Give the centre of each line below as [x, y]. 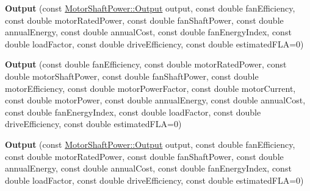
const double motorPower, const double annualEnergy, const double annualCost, [155, 100]
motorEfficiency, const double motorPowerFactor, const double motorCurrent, [150, 88]
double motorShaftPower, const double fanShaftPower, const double [132, 76]
